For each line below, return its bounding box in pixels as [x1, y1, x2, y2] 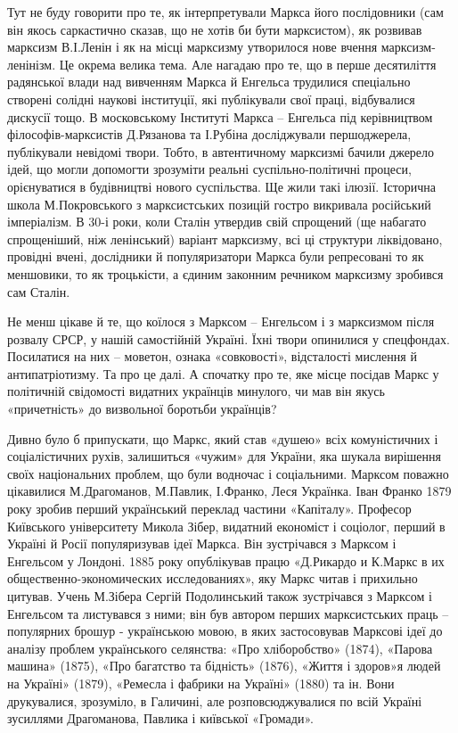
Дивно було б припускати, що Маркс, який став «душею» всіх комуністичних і [7, 429, 438, 448]
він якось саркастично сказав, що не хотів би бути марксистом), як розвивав [7, 20, 422, 38]
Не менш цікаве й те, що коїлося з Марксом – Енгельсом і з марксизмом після [7, 312, 435, 331]
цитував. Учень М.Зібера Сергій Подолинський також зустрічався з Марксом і [7, 587, 432, 605]
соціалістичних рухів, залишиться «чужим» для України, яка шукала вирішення [7, 447, 441, 465]
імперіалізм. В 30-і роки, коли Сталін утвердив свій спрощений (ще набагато [7, 212, 427, 231]
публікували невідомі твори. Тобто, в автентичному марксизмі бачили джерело [7, 142, 435, 161]
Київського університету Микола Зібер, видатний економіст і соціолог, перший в [7, 516, 446, 535]
